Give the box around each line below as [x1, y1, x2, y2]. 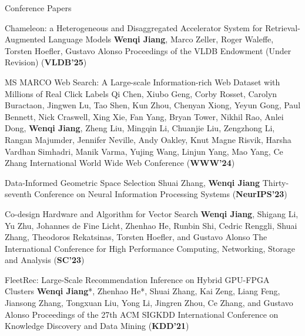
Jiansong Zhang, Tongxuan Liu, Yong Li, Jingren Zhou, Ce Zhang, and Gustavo [5, 297, 293, 309]
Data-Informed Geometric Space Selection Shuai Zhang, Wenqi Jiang [5, 176, 260, 188]
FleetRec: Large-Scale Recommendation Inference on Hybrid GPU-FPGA [5, 273, 270, 285]
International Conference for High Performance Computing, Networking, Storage [5, 242, 296, 254]
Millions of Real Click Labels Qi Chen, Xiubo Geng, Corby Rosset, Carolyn [5, 87, 277, 99]
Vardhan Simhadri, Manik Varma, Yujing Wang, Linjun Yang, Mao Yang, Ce [5, 145, 283, 157]
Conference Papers [5, 2, 72, 14]
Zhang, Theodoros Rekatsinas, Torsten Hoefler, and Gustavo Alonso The [5, 231, 267, 243]
